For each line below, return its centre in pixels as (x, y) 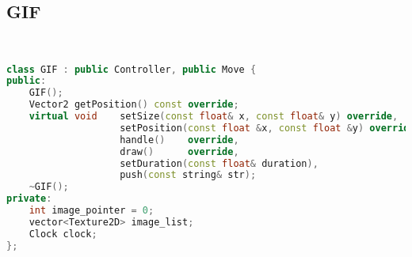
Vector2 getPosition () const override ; (134, 105)
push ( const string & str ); (188, 175)
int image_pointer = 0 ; (92, 211)
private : (29, 199)
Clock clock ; (63, 234)
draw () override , (179, 151)
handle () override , (179, 140)
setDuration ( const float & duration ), (219, 163)
